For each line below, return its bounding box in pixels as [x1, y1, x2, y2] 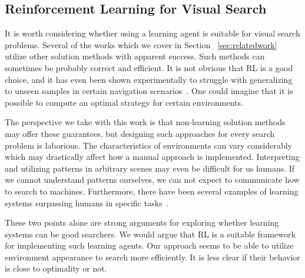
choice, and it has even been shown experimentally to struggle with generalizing [5, 73, 293, 85]
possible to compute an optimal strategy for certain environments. [5, 96, 243, 108]
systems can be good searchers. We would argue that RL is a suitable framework [5, 227, 296, 240]
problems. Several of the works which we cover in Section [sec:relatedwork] [5, 38, 277, 51]
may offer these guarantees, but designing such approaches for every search [5, 127, 275, 139]
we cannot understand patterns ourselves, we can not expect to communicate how [5, 173, 300, 186]
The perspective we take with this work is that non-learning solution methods [5, 116, 286, 128]
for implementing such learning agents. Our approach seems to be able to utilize [5, 239, 294, 252]
